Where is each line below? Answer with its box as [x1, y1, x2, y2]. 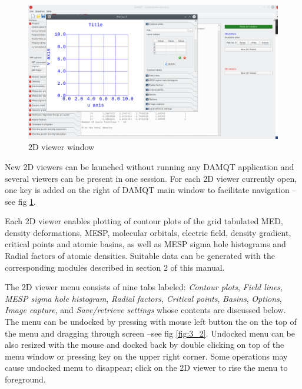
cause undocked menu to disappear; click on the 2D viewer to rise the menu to [5, 361, 288, 374]
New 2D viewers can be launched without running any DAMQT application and [5, 160, 294, 172]
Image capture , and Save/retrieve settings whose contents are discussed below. [5, 304, 286, 316]
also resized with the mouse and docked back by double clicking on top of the [5, 338, 284, 351]
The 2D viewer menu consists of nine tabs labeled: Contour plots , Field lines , [5, 281, 283, 293]
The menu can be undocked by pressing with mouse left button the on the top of [5, 315, 297, 328]
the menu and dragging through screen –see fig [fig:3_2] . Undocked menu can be [5, 327, 296, 339]
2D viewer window [28, 141, 95, 153]
